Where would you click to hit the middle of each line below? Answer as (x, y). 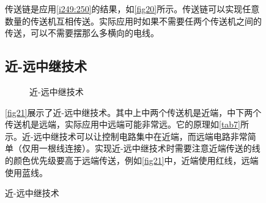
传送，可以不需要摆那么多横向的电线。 (82, 33)
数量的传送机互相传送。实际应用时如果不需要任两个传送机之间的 (133, 21)
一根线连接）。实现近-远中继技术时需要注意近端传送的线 (150, 148)
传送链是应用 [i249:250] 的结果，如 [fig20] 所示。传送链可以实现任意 (132, 9)
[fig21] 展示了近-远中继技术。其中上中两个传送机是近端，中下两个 (133, 112)
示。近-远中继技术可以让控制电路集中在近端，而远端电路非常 (126, 136)
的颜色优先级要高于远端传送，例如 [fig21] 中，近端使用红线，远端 (132, 160)
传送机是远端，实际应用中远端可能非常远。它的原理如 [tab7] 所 (127, 124)
